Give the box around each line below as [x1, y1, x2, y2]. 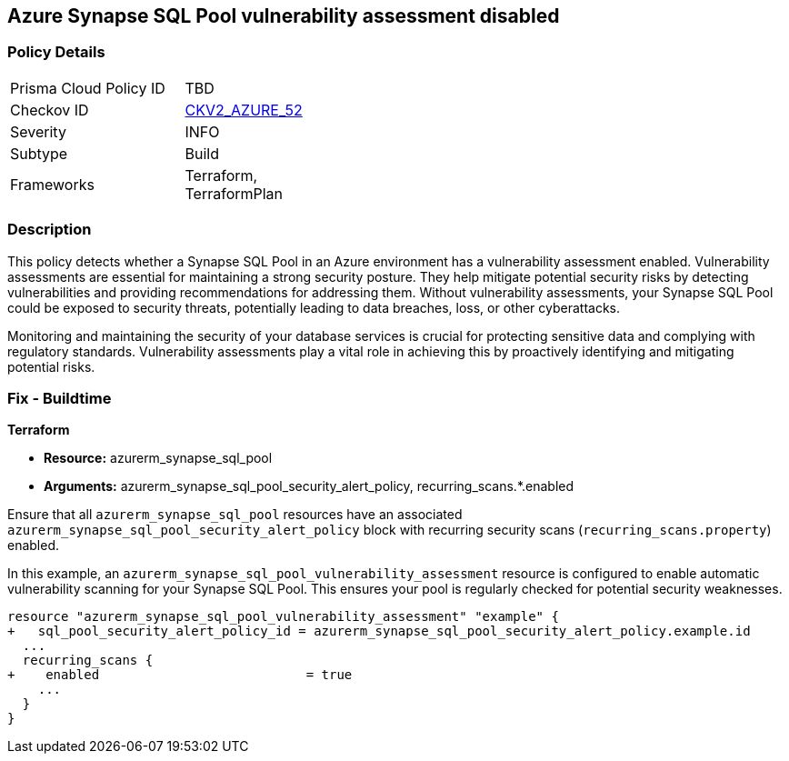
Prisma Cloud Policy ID [10, 78, 165, 97]
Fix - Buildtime [7, 388, 112, 407]
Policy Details [7, 43, 105, 62]
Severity [10, 122, 66, 141]
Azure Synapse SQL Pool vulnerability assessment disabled [7, 5, 560, 27]
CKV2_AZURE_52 [185, 100, 303, 119]
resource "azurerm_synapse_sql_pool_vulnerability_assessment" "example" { [7, 609, 559, 625]
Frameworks [10, 175, 95, 194]
